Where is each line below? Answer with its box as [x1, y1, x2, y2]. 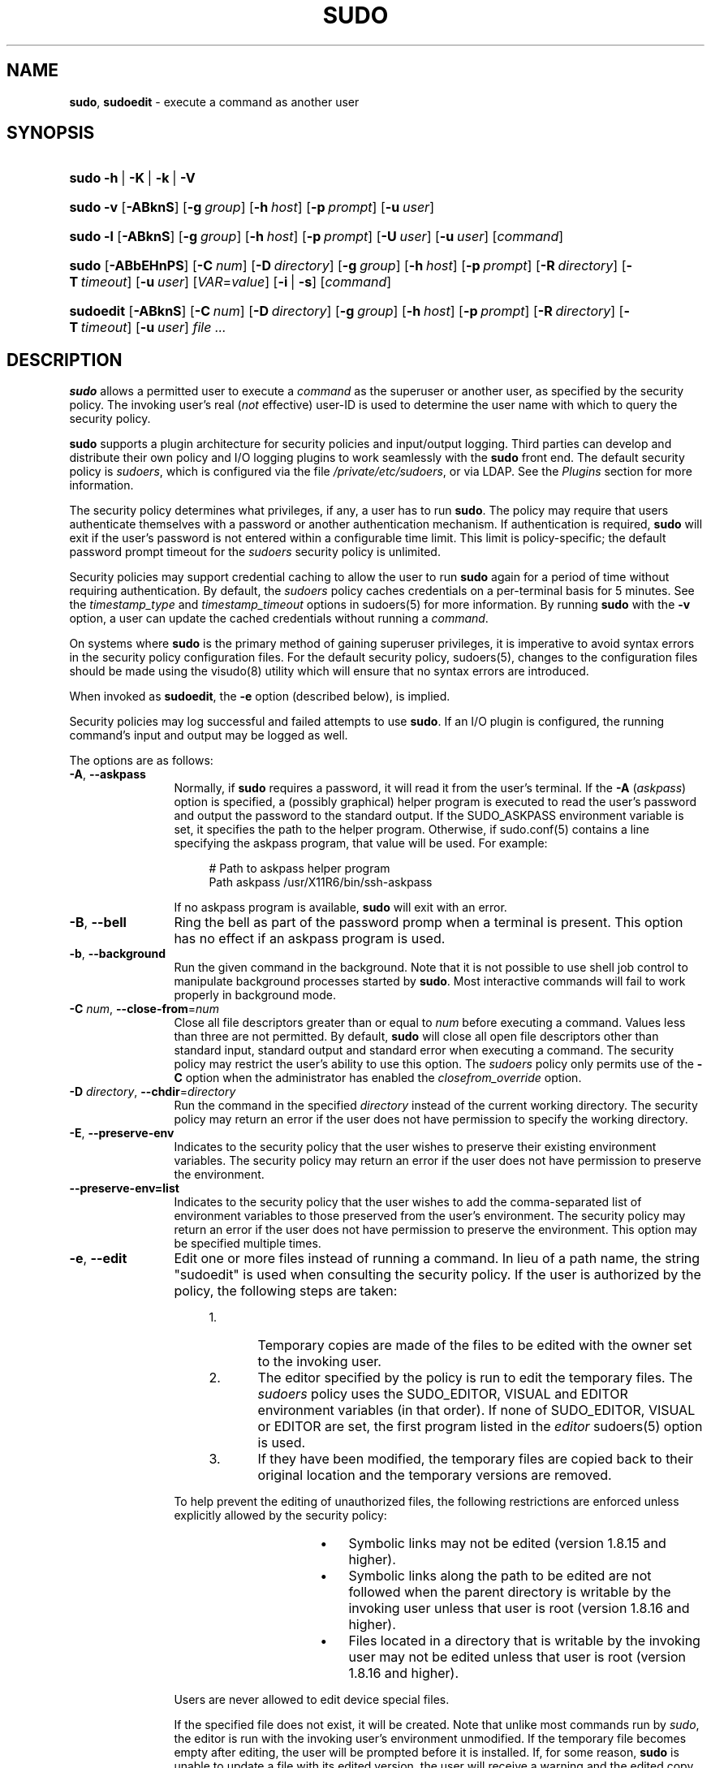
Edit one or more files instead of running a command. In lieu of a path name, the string [174, 1250, 700, 1267]
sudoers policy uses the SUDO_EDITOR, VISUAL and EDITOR [257, 1386, 628, 1403]
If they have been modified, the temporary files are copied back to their [257, 1451, 694, 1468]
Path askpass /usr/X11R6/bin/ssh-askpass [209, 875, 433, 890]
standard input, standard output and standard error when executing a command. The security [174, 1043, 674, 1058]
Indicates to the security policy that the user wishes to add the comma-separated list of [174, 1195, 642, 1210]
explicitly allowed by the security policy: [174, 1508, 387, 1523]
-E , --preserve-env [69, 1126, 175, 1141]
